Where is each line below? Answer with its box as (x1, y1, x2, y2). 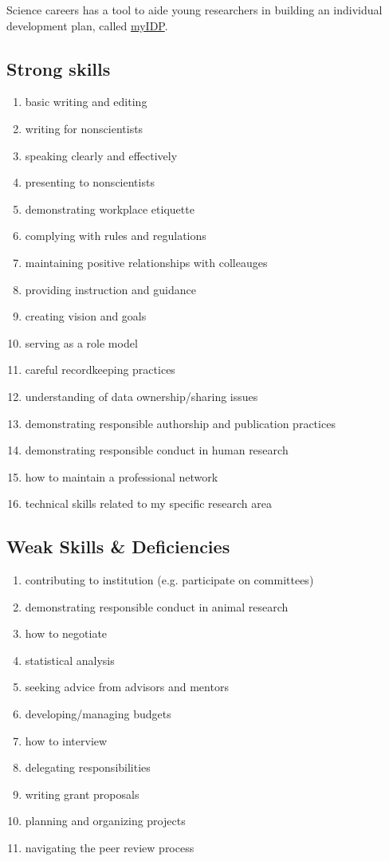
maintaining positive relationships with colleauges (25, 254, 268, 270)
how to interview (25, 732, 108, 749)
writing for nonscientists (25, 120, 143, 136)
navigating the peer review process (25, 839, 194, 856)
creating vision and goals (25, 308, 147, 324)
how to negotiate (25, 625, 108, 642)
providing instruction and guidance (25, 281, 196, 297)
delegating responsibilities (25, 759, 151, 776)
